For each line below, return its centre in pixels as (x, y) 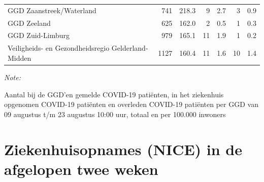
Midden (20, 58)
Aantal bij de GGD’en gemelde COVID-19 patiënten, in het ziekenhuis (114, 94)
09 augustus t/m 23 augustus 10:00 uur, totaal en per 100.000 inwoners (115, 114)
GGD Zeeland (29, 23)
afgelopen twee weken (81, 169)
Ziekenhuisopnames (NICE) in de (123, 149)
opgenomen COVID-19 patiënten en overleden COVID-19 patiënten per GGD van (131, 104)
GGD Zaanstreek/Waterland (52, 10)
